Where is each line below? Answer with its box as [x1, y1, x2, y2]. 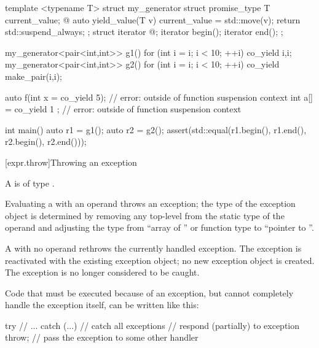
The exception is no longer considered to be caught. [5, 266, 200, 279]
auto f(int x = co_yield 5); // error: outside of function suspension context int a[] [5, 90, 313, 103]
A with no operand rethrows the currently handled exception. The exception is [5, 241, 302, 254]
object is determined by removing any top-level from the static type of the [5, 209, 285, 222]
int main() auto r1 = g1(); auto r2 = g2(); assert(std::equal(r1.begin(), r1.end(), [5, 123, 307, 136]
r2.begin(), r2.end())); [5, 135, 87, 148]
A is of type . [5, 176, 55, 189]
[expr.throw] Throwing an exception [5, 155, 137, 168]
